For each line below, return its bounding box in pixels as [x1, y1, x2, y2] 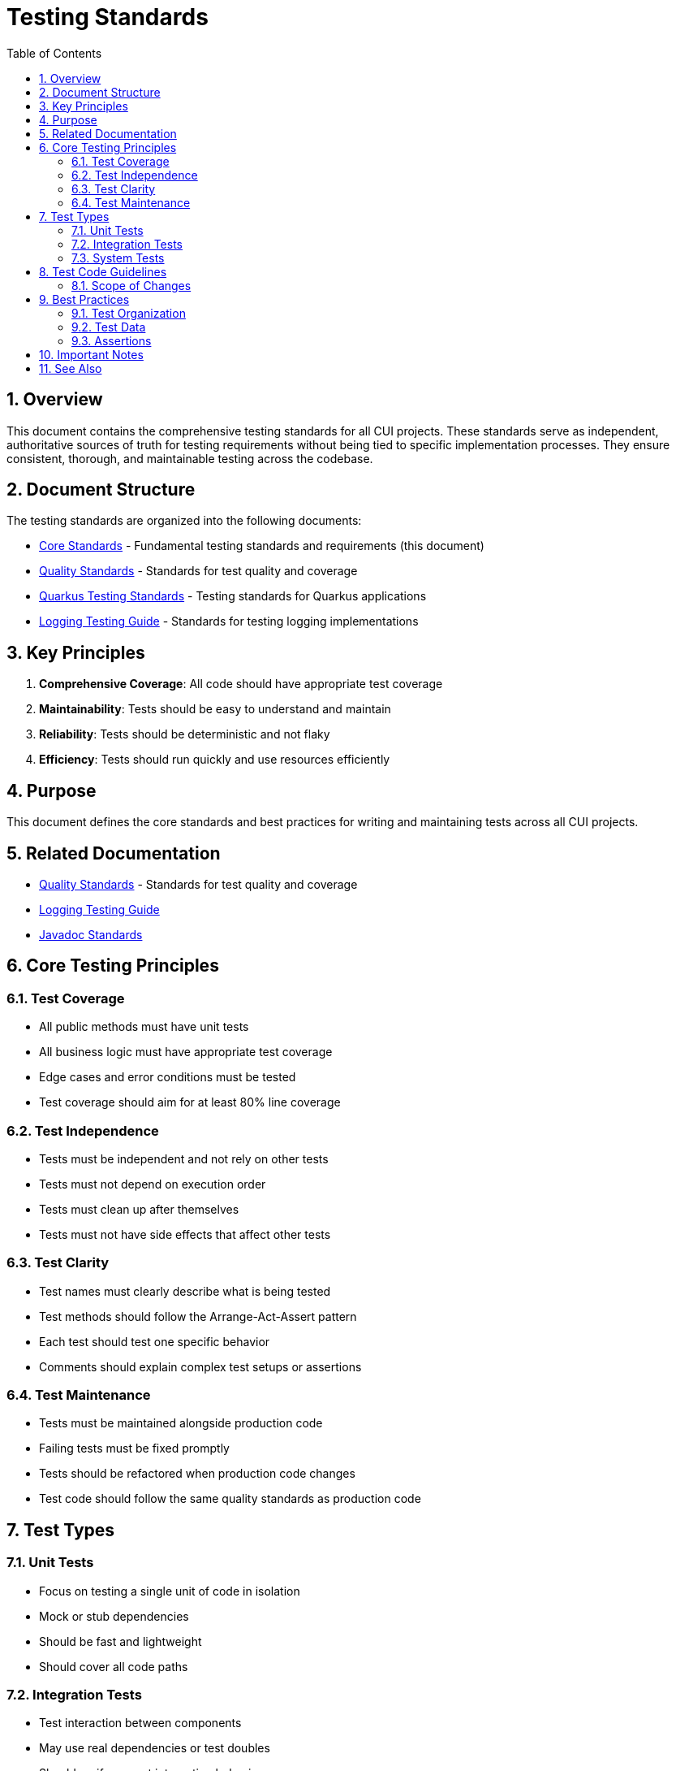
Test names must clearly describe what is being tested [39, 1284, 331, 1298]
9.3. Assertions [71, 333, 152, 348]
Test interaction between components [39, 1716, 242, 1730]
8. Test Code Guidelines [39, 264, 167, 279]
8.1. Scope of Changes [71, 278, 192, 292]
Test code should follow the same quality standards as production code [39, 1492, 421, 1506]
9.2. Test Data [71, 319, 146, 334]
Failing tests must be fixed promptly [39, 1441, 230, 1456]
